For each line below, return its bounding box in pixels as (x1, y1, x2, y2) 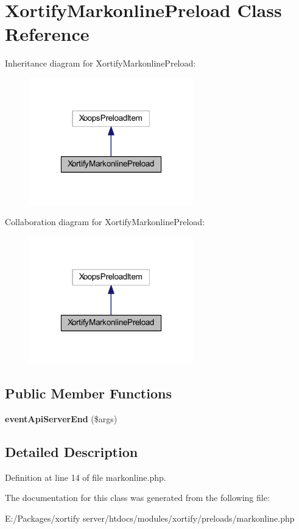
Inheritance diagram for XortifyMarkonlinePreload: (5, 57, 196, 70)
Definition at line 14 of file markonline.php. (5, 470, 166, 483)
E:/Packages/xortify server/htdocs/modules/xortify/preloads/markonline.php (5, 511, 295, 524)
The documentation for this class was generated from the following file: (5, 491, 270, 504)
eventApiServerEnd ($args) (5, 412, 118, 425)
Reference (5, 21, 90, 46)
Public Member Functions (5, 383, 172, 402)
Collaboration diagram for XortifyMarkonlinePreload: (5, 215, 205, 228)
